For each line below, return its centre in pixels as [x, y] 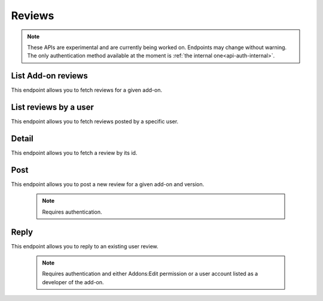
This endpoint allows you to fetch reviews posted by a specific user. [95, 121]
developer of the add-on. [73, 282]
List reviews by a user [52, 107]
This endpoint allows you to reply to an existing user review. [85, 246]
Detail [22, 139]
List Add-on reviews [49, 76]
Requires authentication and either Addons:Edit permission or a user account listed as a [150, 274]
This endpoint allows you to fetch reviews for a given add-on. [87, 90]
